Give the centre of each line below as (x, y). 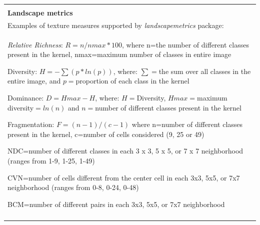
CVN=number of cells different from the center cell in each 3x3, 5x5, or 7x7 (124, 177)
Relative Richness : (35, 44)
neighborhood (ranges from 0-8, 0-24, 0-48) (73, 187)
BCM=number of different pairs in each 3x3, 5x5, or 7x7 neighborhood (116, 204)
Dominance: (26, 98)
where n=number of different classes (187, 124)
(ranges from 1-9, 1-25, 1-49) (51, 161)
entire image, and (34, 81)
